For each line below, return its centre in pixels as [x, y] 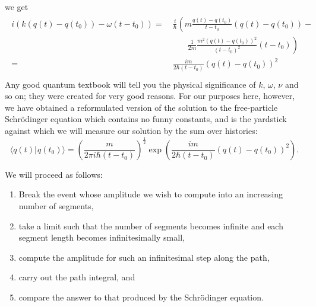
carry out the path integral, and [77, 277]
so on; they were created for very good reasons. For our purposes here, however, [150, 96]
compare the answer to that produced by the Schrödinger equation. [141, 297]
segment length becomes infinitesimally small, [102, 237]
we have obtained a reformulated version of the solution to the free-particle [141, 107]
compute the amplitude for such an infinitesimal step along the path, [144, 257]
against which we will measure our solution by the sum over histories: [131, 130]
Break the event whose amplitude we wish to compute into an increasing [151, 194]
